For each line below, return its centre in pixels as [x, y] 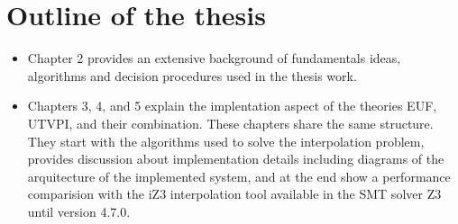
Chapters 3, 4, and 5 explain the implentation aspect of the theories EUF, [232, 106]
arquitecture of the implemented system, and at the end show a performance [239, 176]
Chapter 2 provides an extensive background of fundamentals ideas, [214, 58]
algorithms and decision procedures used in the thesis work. [192, 75]
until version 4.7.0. [79, 211]
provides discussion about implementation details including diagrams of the [236, 159]
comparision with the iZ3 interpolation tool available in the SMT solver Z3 [234, 194]
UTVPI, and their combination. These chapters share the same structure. [230, 123]
